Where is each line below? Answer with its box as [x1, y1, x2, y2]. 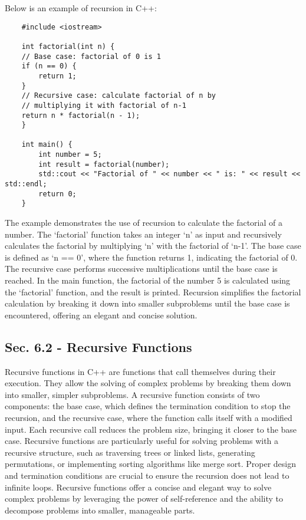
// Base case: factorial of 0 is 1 [21, 52, 161, 61]
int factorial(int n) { [21, 42, 115, 51]
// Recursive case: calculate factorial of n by [21, 91, 216, 100]
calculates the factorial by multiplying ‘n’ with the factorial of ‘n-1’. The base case [5, 239, 301, 252]
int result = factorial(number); [38, 160, 170, 169]
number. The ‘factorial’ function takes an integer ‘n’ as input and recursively [5, 228, 282, 240]
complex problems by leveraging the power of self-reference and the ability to [5, 492, 284, 505]
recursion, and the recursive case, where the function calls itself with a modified [5, 411, 292, 423]
